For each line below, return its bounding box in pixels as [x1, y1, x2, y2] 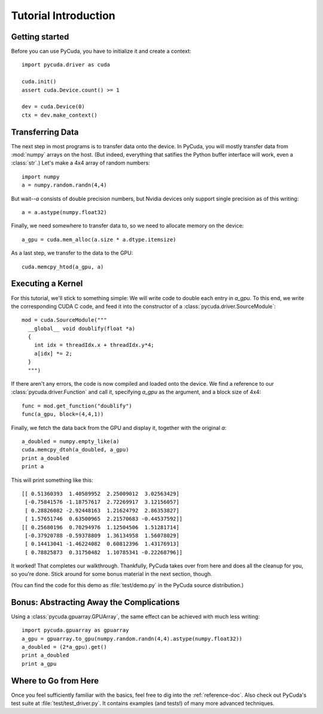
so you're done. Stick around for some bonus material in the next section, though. [11, 570, 212, 578]
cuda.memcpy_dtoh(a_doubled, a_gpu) [22, 446, 129, 453]
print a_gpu [22, 660, 57, 667]
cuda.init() [22, 78, 57, 85]
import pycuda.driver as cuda [22, 62, 111, 68]
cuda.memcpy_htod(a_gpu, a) [22, 263, 104, 270]
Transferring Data [11, 127, 79, 137]
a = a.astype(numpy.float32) [22, 209, 107, 216]
